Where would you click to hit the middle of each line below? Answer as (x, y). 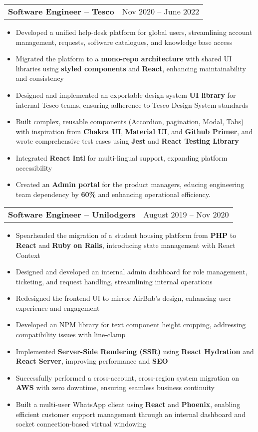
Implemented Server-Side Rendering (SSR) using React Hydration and (135, 351)
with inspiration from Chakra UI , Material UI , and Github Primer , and (134, 131)
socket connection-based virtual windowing (81, 424)
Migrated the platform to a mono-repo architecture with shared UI (124, 59)
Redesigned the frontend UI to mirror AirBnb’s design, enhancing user (124, 298)
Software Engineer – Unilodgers (72, 215)
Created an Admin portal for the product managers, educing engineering (130, 184)
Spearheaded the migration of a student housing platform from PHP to (126, 235)
